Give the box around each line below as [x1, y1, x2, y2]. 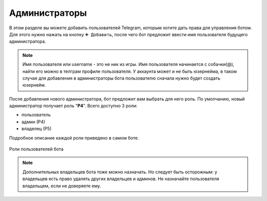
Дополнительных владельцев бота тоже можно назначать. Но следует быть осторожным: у [22, 169, 218, 175]
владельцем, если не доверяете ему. [22, 183, 101, 189]
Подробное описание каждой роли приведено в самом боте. [9, 135, 139, 141]
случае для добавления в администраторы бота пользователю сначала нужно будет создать [22, 75, 221, 81]
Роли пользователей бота [9, 146, 64, 152]
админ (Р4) [21, 119, 45, 125]
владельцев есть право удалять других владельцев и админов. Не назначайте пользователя [22, 176, 220, 182]
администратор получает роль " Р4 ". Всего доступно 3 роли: [9, 103, 138, 109]
